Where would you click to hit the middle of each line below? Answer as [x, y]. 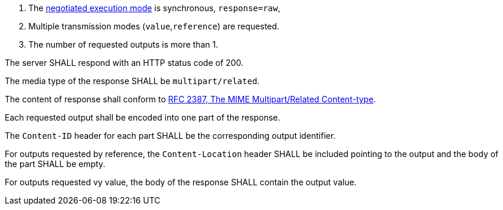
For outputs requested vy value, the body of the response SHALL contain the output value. [181, 182]
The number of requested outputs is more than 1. [123, 44]
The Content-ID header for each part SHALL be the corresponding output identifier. [170, 136]
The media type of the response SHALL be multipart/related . [132, 81]
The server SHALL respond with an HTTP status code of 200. [124, 63]
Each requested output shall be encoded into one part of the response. [143, 117]
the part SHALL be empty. [55, 164]
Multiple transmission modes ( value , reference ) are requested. [154, 26]
